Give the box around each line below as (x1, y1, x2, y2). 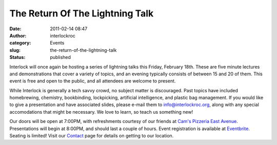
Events (50, 40, 65, 46)
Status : (9, 54, 26, 60)
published (50, 54, 71, 60)
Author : (9, 32, 27, 38)
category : (9, 40, 31, 46)
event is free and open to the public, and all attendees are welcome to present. (9, 78, 176, 84)
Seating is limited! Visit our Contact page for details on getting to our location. (9, 133, 174, 139)
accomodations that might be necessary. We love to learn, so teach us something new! (9, 109, 193, 115)
